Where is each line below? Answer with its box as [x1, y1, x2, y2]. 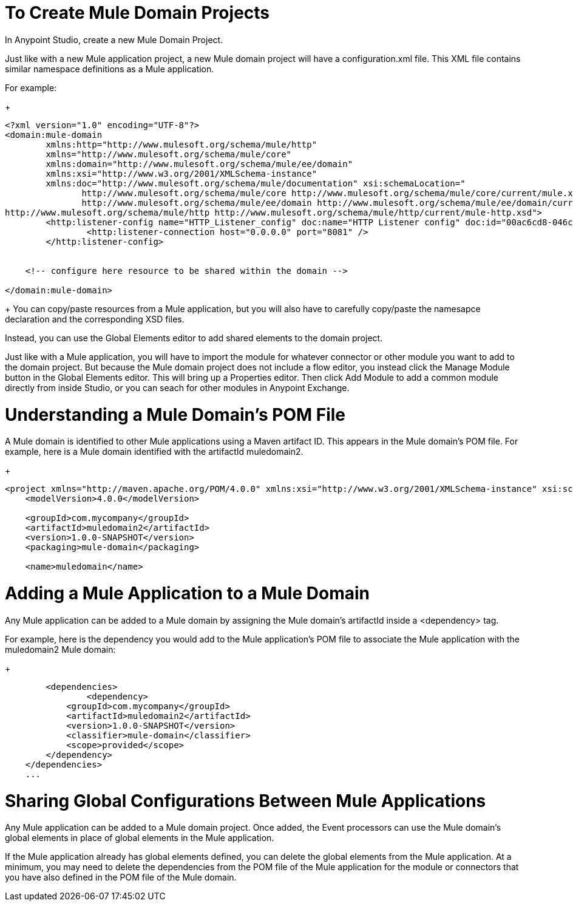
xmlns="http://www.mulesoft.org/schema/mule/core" [46, 149, 292, 159]
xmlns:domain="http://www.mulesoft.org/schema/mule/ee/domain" [46, 158, 353, 169]
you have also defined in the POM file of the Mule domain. [5, 872, 237, 883]
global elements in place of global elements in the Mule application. [5, 833, 274, 843]
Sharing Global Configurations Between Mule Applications [5, 790, 486, 811]
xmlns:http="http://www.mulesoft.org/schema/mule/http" [46, 139, 317, 149]
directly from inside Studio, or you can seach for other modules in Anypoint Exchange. [5, 382, 350, 393]
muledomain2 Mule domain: [5, 644, 116, 655]
